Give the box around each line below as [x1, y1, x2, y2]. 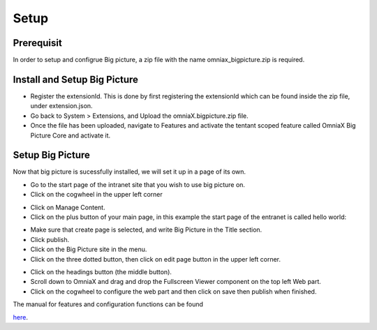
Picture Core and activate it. [30, 131, 111, 140]
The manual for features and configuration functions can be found [13, 300, 204, 308]
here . [13, 313, 28, 321]
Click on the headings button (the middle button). [30, 267, 172, 276]
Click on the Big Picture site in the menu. [30, 245, 147, 254]
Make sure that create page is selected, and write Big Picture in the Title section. [30, 225, 263, 234]
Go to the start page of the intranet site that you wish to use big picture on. [30, 180, 246, 188]
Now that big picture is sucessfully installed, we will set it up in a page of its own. [13, 167, 246, 176]
